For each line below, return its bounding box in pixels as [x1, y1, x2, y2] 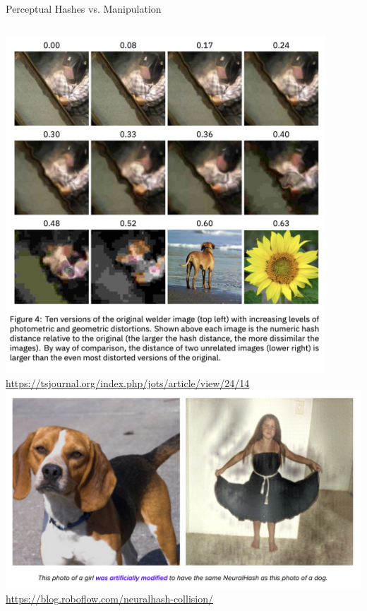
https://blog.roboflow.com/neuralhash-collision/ [6, 591, 213, 605]
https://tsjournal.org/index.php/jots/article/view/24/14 [6, 376, 250, 391]
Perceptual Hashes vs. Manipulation [6, 1, 162, 16]
